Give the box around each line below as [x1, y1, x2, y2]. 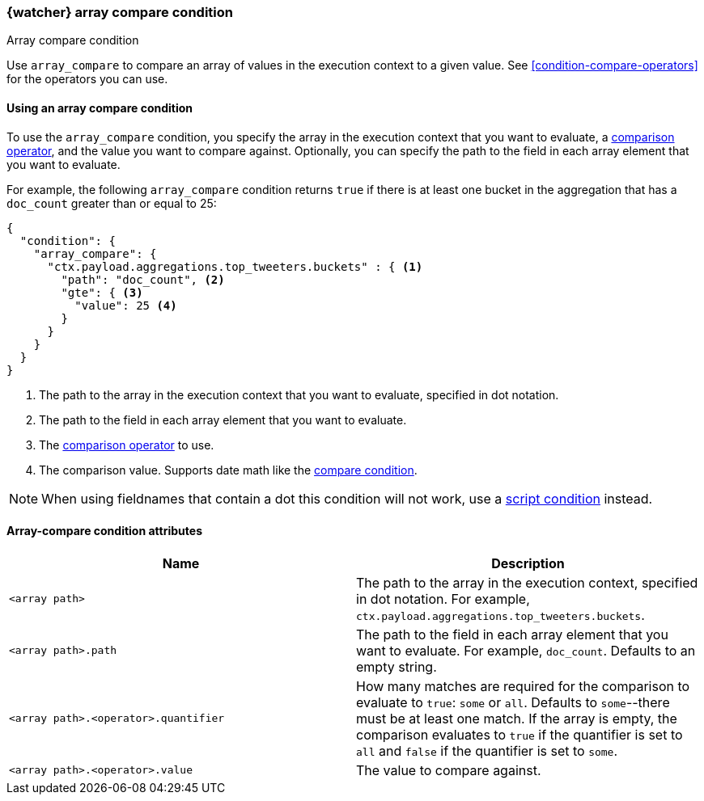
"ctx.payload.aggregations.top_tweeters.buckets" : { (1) [47, 259, 423, 273]
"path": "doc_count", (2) [61, 272, 225, 286]
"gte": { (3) [61, 285, 143, 299]
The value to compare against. [356, 761, 541, 778]
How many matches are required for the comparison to [356, 677, 690, 694]
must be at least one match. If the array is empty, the [356, 710, 677, 727]
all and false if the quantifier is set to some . [356, 742, 618, 759]
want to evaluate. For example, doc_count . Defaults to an [356, 642, 696, 659]
